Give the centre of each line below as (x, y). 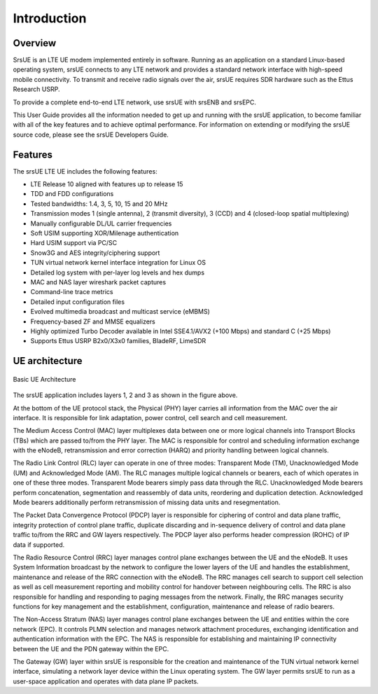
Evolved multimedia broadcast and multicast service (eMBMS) (120, 312)
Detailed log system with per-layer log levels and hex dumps (118, 272)
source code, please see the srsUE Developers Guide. (91, 134)
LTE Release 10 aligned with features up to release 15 (107, 184)
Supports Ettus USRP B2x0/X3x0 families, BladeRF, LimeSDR (118, 341)
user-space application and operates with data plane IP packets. (106, 681)
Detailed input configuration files (78, 302)
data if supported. (39, 544)
